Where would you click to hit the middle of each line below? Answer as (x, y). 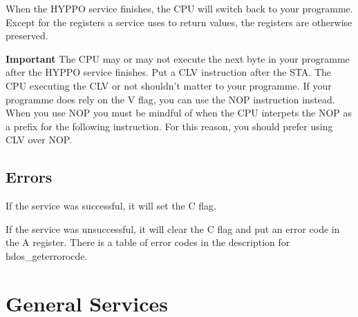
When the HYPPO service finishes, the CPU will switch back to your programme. (179, 8)
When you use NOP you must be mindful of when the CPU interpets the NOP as (179, 113)
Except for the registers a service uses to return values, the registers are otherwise (179, 22)
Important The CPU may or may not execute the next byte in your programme (178, 58)
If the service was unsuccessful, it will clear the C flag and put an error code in (173, 228)
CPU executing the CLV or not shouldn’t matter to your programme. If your (169, 85)
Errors (29, 177)
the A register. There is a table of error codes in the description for (148, 242)
